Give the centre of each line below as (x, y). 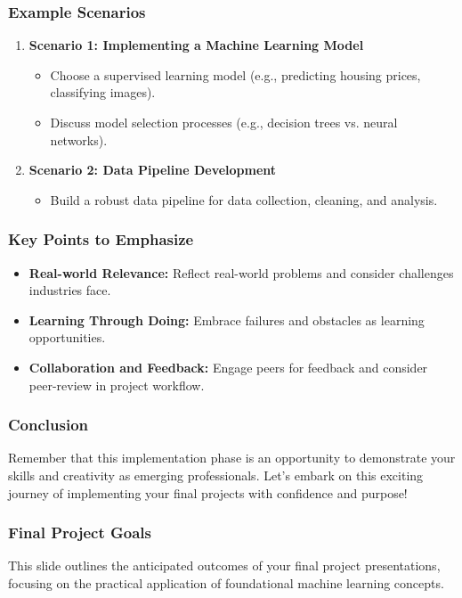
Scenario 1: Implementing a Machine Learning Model (196, 45)
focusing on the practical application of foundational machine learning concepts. (226, 582)
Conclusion (48, 425)
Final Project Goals (80, 532)
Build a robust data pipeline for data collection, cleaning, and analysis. (244, 199)
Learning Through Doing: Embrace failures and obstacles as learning (227, 319)
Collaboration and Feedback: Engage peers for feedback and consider (228, 367)
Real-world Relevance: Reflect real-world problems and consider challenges (241, 272)
